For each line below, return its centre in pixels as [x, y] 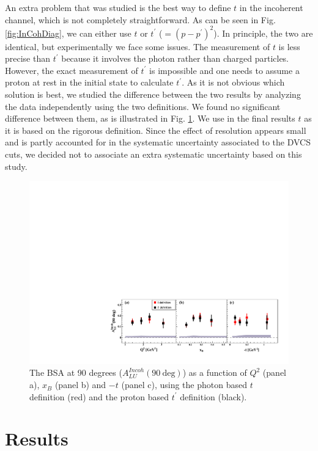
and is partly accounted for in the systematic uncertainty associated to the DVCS [158, 142]
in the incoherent [271, 7]
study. [16, 166]
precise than [28, 58]
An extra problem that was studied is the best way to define [118, 7]
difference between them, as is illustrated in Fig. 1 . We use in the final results [150, 118]
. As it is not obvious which [233, 82]
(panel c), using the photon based [184, 385]
